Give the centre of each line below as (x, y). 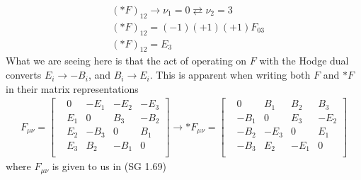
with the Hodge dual (304, 61)
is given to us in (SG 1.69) (109, 166)
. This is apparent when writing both (230, 75)
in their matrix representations (72, 88)
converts (24, 75)
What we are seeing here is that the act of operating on (126, 61)
